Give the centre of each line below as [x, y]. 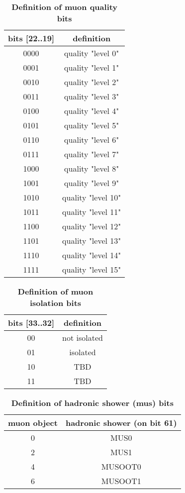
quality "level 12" [92, 226]
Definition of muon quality [65, 7]
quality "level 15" [92, 269]
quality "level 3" [92, 96]
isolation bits [55, 303]
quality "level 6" [92, 140]
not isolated [83, 338]
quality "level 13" [92, 241]
